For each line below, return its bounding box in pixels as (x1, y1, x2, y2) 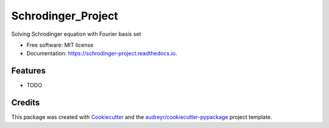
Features (11, 66, 46, 76)
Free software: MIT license (26, 41, 94, 49)
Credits (11, 98, 40, 108)
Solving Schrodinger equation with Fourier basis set (11, 30, 141, 38)
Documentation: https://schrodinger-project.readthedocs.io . (26, 50, 177, 57)
